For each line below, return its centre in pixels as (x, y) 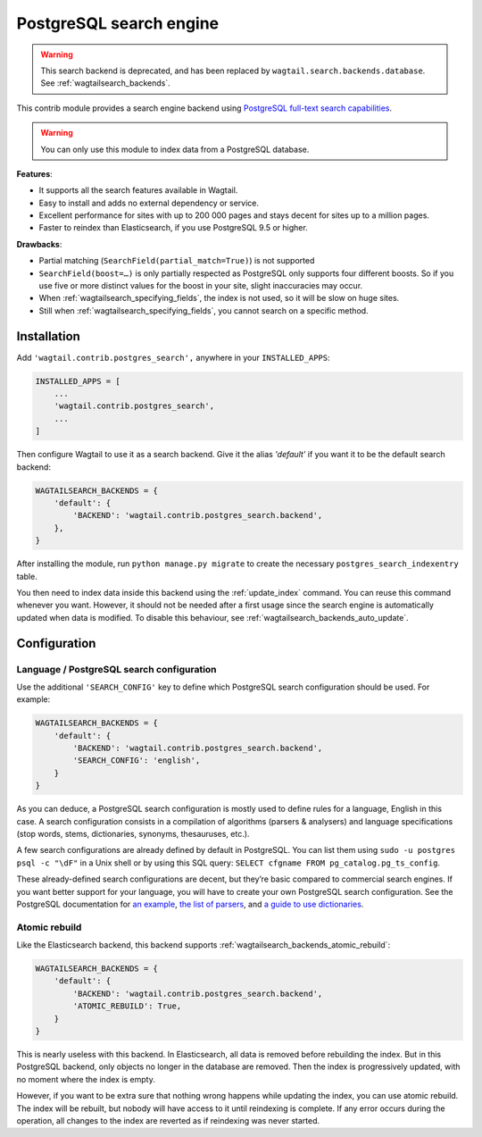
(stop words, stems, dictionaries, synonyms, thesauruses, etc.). (133, 833)
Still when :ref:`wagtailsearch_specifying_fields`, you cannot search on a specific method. (204, 310)
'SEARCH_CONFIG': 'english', (137, 761)
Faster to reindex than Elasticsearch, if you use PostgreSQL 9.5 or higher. (173, 228)
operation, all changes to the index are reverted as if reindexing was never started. (168, 1120)
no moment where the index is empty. (86, 1079)
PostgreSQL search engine (118, 23)
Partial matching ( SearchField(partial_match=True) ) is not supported (177, 261)
